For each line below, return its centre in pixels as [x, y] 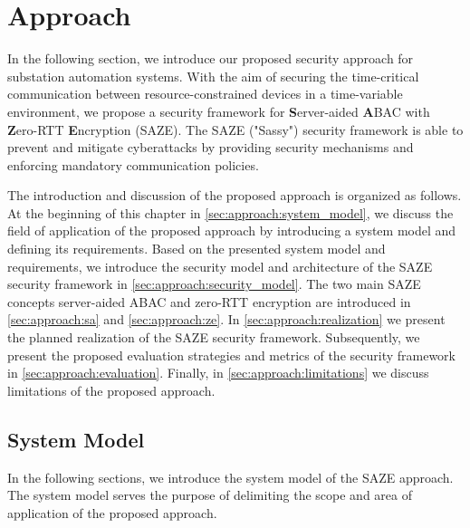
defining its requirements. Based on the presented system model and [197, 249]
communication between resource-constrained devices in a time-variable [205, 94]
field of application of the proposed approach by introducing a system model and [232, 230]
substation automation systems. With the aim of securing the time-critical [213, 76]
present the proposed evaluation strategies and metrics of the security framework [231, 355]
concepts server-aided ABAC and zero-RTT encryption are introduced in [209, 301]
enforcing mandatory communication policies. [133, 164]
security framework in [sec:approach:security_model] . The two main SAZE [214, 284]
